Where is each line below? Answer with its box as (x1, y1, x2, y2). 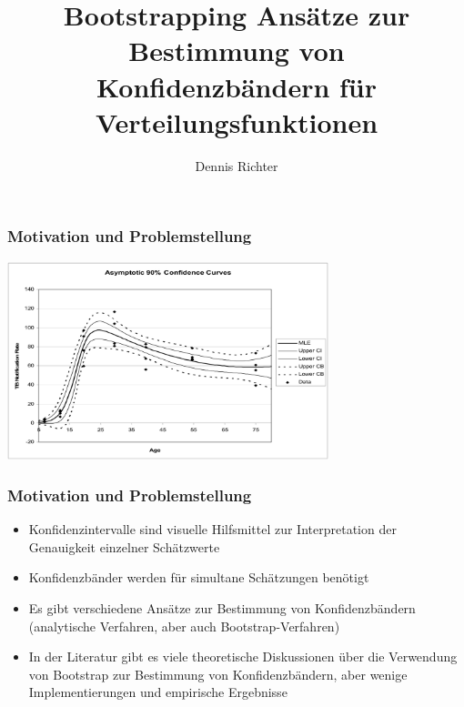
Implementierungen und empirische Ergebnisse (28, 682, 287, 702)
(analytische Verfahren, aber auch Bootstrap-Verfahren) (28, 616, 340, 635)
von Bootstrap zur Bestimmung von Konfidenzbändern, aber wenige (28, 664, 408, 683)
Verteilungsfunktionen (95, 103, 378, 140)
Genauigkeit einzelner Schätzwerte (28, 537, 220, 556)
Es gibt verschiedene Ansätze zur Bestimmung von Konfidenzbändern (28, 598, 416, 617)
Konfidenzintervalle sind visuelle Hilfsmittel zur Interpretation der (28, 520, 397, 539)
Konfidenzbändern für (96, 67, 378, 105)
